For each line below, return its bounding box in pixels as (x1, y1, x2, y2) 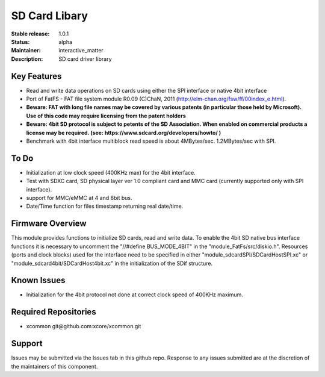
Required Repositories (11, 307, 96, 317)
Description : (11, 55, 43, 63)
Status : (11, 38, 30, 45)
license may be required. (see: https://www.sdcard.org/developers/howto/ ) (26, 129, 221, 136)
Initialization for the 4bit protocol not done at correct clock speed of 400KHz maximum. (26, 291, 244, 298)
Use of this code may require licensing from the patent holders (26, 112, 186, 119)
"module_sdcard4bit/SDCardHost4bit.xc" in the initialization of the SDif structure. (11, 260, 213, 267)
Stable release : (11, 30, 50, 37)
